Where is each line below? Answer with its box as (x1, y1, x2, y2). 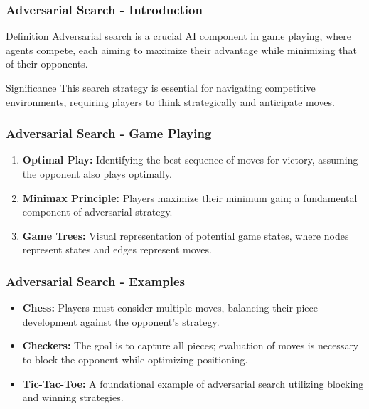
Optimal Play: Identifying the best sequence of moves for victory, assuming (22, 152, 358, 167)
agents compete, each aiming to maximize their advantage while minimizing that (6, 42, 357, 57)
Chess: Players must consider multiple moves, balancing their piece (22, 300, 318, 315)
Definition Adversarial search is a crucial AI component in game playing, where (6, 28, 351, 43)
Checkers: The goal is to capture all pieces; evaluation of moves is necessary (22, 338, 359, 353)
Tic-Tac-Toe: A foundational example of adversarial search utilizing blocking (22, 376, 364, 391)
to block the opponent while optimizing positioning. (22, 351, 248, 366)
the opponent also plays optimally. (22, 166, 172, 181)
